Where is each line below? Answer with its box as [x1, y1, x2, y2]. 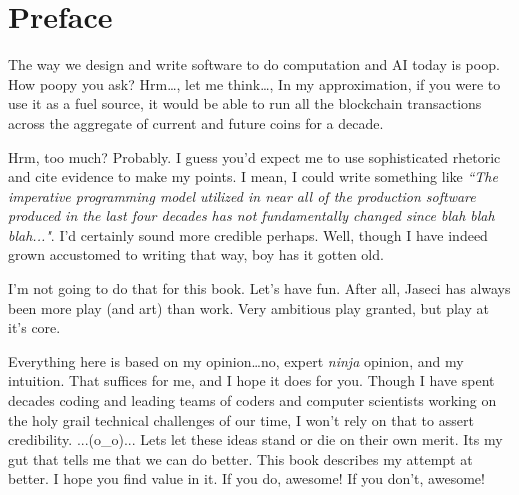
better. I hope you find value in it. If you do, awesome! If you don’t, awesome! [8, 468, 485, 489]
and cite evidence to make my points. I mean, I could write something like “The [8, 166, 498, 187]
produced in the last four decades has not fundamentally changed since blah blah [8, 205, 495, 226]
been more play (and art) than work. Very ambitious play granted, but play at [8, 297, 489, 318]
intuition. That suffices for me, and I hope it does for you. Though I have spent [8, 370, 495, 391]
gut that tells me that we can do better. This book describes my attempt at [8, 448, 473, 469]
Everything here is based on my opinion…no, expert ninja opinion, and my [8, 350, 464, 371]
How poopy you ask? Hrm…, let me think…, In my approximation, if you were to [8, 73, 501, 94]
